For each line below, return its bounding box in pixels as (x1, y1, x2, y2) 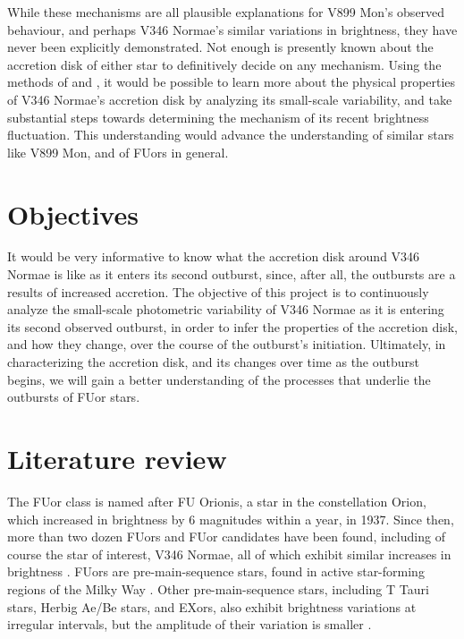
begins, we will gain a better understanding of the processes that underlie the (7, 370, 431, 388)
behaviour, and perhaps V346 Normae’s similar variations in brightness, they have (7, 20, 458, 38)
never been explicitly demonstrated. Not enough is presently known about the (7, 38, 434, 56)
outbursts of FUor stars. (7, 388, 140, 406)
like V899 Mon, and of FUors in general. (7, 142, 229, 161)
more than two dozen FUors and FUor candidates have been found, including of (7, 527, 445, 546)
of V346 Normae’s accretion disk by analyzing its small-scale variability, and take (7, 89, 452, 108)
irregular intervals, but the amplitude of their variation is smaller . (7, 615, 372, 634)
